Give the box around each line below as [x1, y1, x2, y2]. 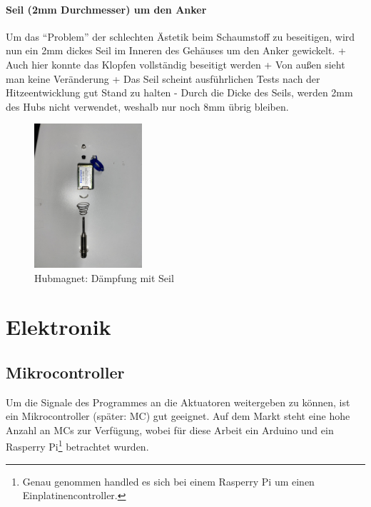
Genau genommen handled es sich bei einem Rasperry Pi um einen [22, 473, 315, 488]
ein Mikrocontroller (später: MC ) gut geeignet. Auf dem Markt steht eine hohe [6, 408, 350, 423]
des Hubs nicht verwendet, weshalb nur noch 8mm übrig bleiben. [6, 99, 289, 114]
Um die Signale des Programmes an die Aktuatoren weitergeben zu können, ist [6, 394, 350, 409]
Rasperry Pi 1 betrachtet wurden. [6, 437, 149, 454]
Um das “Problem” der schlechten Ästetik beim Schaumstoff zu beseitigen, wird [6, 29, 355, 44]
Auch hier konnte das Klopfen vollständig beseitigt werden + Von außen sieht [6, 56, 345, 71]
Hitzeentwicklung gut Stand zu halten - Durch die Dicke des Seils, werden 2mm [6, 85, 353, 100]
